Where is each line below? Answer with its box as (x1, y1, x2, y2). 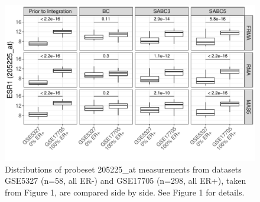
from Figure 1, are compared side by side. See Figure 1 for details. (5, 186, 245, 198)
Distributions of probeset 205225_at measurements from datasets (5, 163, 242, 175)
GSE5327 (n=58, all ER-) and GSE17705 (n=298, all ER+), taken (5, 174, 246, 187)
